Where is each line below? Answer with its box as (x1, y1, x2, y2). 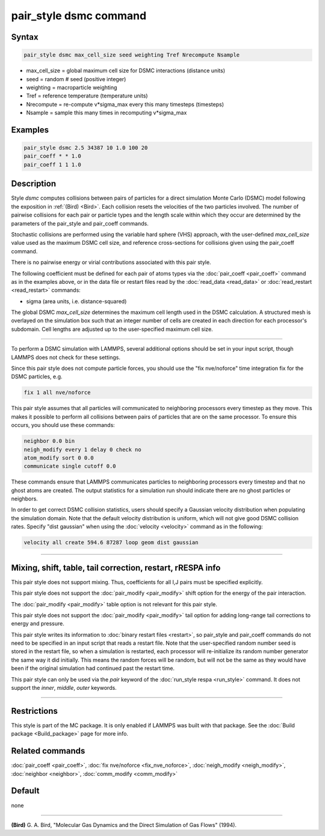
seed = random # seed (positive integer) (26, 75, 126, 82)
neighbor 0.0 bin (23, 438, 75, 444)
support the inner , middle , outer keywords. (11, 684, 117, 692)
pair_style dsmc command (11, 9, 147, 22)
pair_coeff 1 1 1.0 (23, 161, 81, 168)
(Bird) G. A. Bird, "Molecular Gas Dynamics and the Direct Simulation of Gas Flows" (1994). (11, 821, 237, 828)
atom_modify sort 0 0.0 (23, 454, 94, 461)
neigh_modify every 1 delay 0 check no (23, 446, 141, 453)
